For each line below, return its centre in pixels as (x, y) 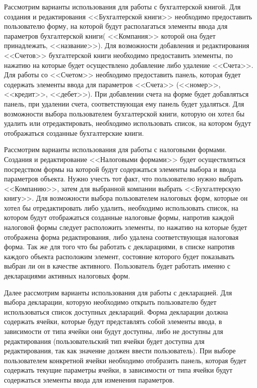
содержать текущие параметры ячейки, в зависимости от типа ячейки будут (118, 370)
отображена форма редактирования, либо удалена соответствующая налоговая (121, 237)
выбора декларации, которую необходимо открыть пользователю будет (110, 302)
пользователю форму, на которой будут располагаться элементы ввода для (116, 26)
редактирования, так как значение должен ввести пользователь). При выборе (120, 351)
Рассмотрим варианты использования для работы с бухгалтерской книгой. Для (123, 6)
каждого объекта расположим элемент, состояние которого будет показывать (119, 256)
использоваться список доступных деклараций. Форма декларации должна (116, 311)
